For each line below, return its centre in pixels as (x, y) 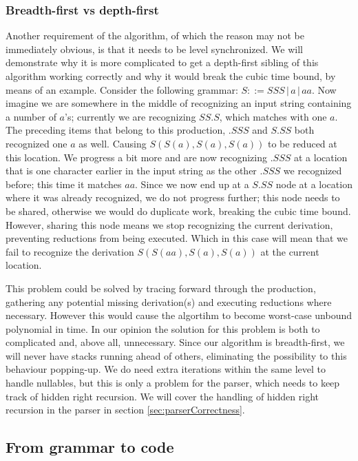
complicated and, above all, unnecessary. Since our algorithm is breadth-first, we (175, 342)
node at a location (314, 184)
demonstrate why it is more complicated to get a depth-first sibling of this (162, 62)
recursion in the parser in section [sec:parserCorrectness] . (125, 410)
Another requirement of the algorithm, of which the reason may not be (155, 35)
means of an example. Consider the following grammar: (122, 89)
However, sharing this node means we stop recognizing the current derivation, (169, 224)
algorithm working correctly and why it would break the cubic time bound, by (171, 76)
